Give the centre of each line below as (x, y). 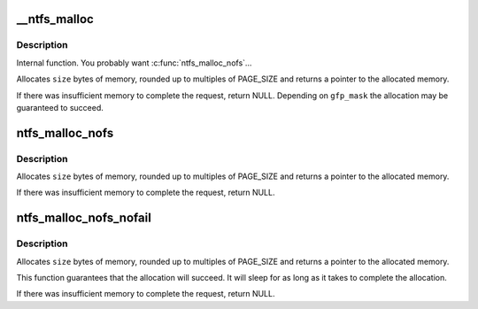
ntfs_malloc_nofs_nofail (84, 218)
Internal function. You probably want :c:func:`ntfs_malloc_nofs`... (134, 63)
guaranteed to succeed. (60, 107)
